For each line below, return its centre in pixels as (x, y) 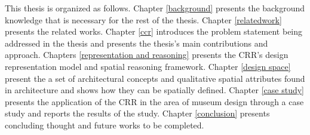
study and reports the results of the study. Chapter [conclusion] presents (137, 113)
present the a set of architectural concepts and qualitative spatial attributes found (155, 78)
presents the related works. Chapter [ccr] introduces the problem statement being (154, 31)
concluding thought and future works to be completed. (105, 125)
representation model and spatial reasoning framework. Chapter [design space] (148, 66)
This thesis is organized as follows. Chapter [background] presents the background (155, 8)
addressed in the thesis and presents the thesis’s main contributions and (136, 43)
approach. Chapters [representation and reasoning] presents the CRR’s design (147, 55)
